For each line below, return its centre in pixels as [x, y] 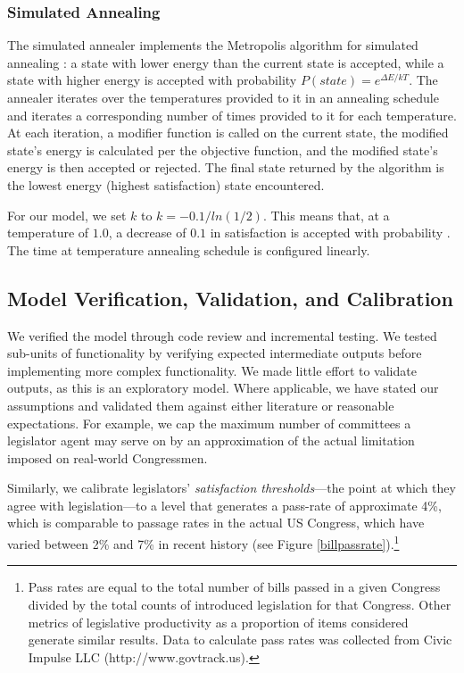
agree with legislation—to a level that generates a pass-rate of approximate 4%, [224, 505]
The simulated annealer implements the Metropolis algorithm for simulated [213, 45]
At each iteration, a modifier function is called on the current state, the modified [228, 133]
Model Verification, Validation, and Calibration [230, 298]
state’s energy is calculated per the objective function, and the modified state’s [223, 150]
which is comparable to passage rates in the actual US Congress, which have [216, 523]
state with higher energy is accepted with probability [152, 80]
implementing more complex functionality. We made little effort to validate [212, 370]
